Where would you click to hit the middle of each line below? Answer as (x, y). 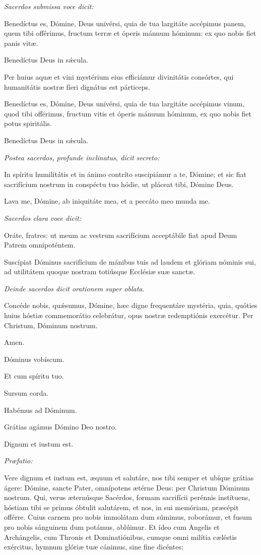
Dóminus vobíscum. (34, 359)
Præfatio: (18, 460)
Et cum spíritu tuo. (34, 376)
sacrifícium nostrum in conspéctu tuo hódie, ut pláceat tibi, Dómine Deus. (119, 184)
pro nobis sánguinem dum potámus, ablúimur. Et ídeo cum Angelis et (112, 527)
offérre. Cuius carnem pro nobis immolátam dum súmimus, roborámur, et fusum (128, 517)
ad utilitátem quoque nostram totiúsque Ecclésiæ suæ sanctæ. (100, 271)
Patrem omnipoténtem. (40, 245)
